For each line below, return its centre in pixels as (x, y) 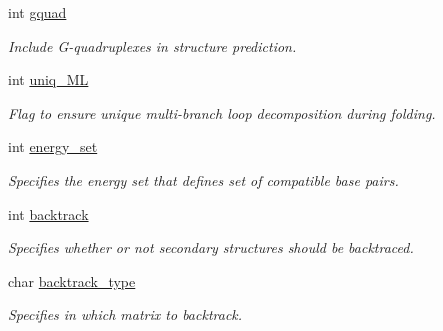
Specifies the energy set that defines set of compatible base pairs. (203, 179)
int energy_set (53, 146)
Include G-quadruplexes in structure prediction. (152, 45)
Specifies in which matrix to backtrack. (125, 314)
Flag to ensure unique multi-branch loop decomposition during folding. (222, 112)
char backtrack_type (72, 280)
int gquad (37, 12)
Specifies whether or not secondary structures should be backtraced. (211, 247)
